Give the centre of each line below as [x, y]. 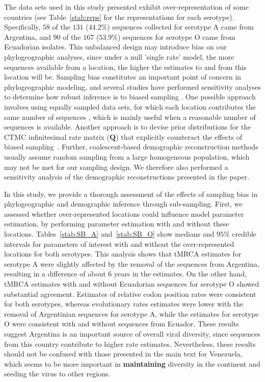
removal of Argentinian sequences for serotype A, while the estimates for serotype [131, 313]
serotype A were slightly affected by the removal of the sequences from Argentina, [132, 263]
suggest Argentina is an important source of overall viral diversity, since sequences [132, 334]
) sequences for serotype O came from [176, 36]
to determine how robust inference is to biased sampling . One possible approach [130, 97]
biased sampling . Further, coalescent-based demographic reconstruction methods [131, 147]
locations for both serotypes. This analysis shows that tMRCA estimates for [123, 254]
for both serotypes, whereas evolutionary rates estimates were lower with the [124, 304]
